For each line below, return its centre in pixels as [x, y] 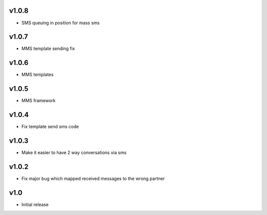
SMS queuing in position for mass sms [61, 23]
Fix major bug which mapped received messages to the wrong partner [93, 178]
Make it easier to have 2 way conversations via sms [74, 153]
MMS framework [39, 101]
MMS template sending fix [48, 49]
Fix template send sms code [50, 127]
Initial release [35, 204]
